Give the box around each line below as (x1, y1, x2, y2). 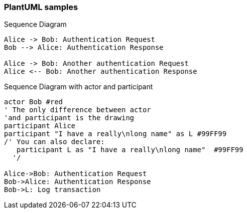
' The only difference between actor (4, 106, 151, 114)
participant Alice (4, 122, 76, 130)
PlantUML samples (4, 2, 78, 12)
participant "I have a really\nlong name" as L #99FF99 (4, 130, 227, 138)
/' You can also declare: (4, 138, 105, 146)
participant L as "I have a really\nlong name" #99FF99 (16, 146, 244, 154)
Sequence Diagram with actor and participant (4, 82, 153, 91)
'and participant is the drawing (4, 114, 134, 122)
